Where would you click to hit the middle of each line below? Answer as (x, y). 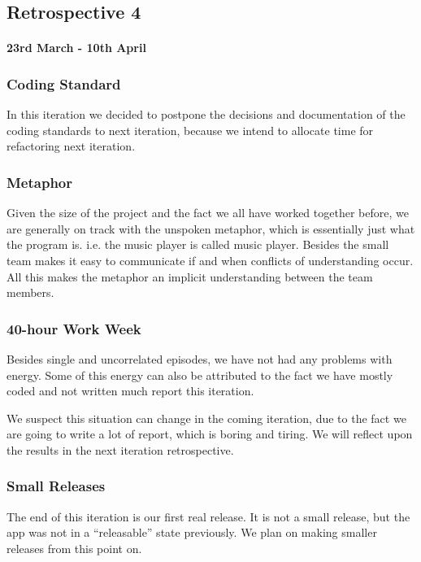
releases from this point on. (74, 548)
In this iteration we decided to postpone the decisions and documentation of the (206, 114)
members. (30, 292)
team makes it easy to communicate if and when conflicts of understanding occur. (210, 260)
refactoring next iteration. (71, 146)
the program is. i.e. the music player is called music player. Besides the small (198, 244)
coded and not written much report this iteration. (130, 391)
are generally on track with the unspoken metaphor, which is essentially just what (211, 228)
